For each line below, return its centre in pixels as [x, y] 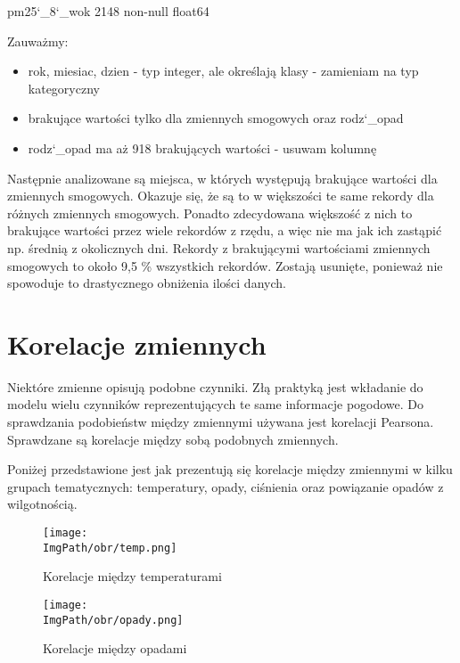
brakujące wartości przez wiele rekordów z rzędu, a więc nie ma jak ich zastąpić [225, 230]
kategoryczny [64, 88]
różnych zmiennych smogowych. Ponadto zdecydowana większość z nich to [210, 213]
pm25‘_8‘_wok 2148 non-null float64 [108, 11]
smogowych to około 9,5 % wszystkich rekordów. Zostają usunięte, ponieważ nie [225, 265]
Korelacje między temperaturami [132, 576]
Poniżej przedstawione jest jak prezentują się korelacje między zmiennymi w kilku [230, 469]
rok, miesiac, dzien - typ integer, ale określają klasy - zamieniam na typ [223, 71]
